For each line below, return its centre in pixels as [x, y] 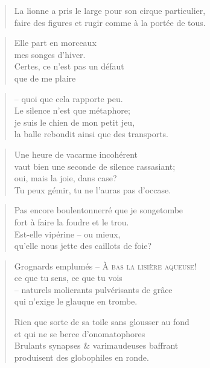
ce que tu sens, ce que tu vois [68, 278]
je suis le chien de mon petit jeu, [75, 122]
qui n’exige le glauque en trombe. [76, 301]
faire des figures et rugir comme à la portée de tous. [110, 22]
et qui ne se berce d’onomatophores [80, 333]
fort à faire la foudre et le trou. [72, 221]
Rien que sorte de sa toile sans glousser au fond [102, 322]
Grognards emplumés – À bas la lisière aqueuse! [105, 266]
